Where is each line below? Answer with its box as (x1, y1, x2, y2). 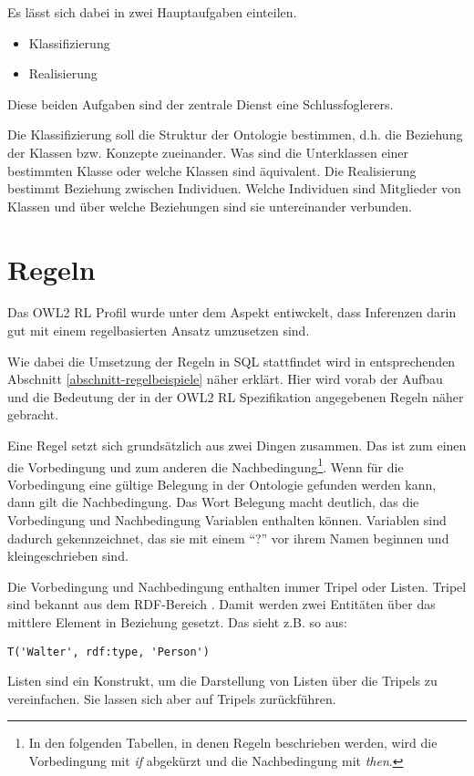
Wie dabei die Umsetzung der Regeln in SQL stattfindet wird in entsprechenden (7, 351, 456, 370)
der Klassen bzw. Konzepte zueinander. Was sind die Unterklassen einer (7, 142, 409, 161)
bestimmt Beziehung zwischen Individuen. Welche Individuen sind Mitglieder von (7, 179, 461, 198)
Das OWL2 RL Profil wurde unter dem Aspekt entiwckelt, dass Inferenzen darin (7, 303, 457, 322)
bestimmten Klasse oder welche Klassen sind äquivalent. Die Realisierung (7, 160, 417, 180)
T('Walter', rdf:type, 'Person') (7, 645, 210, 658)
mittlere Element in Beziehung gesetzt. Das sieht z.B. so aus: (7, 613, 347, 632)
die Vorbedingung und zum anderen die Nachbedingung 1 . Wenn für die (7, 454, 404, 476)
